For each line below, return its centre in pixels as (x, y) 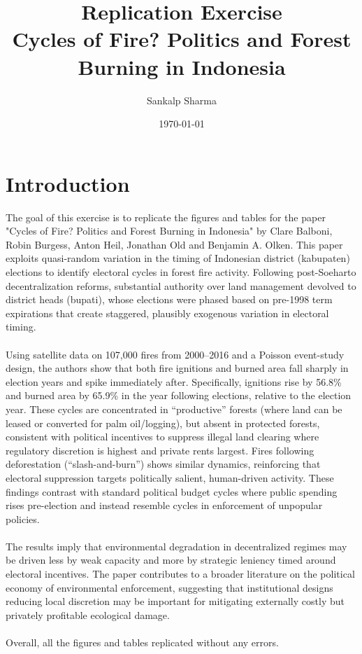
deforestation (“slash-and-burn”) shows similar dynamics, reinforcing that (163, 464)
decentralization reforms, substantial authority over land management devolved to (181, 285)
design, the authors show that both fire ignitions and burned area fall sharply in (177, 368)
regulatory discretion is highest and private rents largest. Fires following (160, 450)
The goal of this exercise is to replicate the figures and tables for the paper (166, 217)
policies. (23, 519)
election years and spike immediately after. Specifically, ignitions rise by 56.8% (174, 381)
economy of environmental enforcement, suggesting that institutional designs (169, 587)
